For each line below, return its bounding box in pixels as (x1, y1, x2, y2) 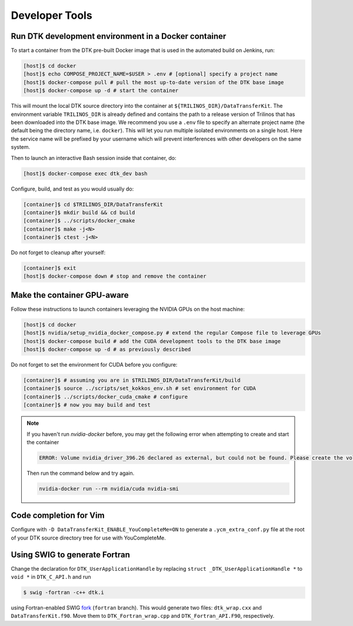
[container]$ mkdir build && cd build (23, 209, 135, 216)
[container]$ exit (23, 265, 76, 272)
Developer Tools (11, 9, 92, 22)
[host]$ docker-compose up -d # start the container (23, 87, 179, 94)
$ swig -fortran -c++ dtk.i (23, 589, 104, 596)
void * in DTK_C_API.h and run (11, 574, 91, 581)
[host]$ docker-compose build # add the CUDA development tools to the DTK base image (23, 338, 281, 344)
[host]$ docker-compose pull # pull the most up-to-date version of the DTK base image (23, 79, 284, 85)
